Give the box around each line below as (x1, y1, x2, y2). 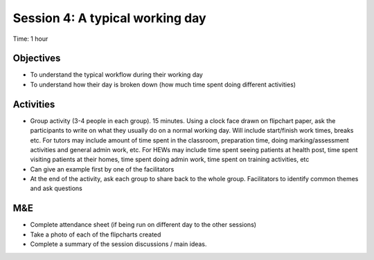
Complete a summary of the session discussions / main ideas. (30, 240, 207, 248)
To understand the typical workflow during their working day (30, 71, 204, 79)
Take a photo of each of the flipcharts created (30, 230, 161, 239)
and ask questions (30, 184, 82, 193)
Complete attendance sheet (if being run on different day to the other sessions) (30, 221, 256, 229)
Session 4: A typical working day (12, 10, 207, 26)
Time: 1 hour (12, 35, 48, 43)
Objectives (12, 53, 61, 64)
